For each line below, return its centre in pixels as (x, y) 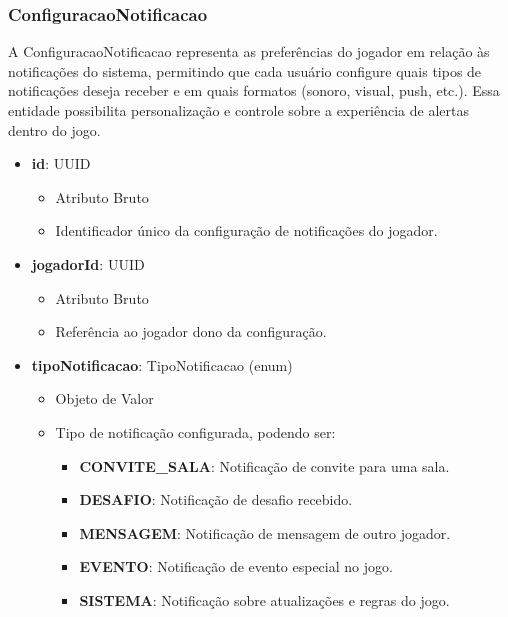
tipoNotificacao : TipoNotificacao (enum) (162, 364)
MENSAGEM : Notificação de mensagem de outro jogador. (265, 532)
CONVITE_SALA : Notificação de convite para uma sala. (264, 465)
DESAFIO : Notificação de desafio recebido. (216, 499)
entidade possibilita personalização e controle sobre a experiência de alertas (239, 110)
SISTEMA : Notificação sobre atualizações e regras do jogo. (264, 599)
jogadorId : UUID (88, 263)
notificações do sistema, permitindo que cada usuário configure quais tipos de (245, 70)
